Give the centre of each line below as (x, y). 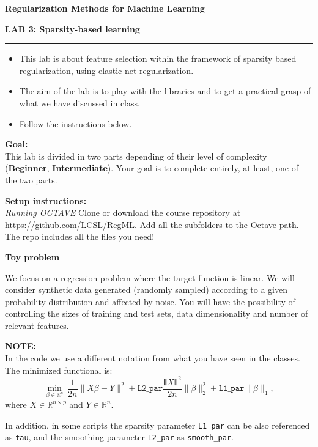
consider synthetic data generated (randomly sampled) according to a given (146, 290)
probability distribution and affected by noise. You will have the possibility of (150, 301)
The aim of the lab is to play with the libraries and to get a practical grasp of (165, 91)
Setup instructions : (46, 200)
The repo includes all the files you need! (80, 236)
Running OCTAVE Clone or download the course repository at (123, 212)
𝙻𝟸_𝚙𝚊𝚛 (150, 389)
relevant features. (37, 325)
